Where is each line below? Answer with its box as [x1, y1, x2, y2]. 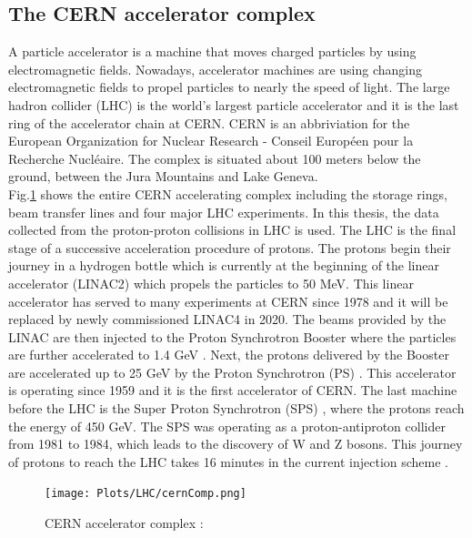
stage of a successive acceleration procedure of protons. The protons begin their [8, 238, 451, 257]
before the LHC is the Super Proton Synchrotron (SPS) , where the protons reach [8, 399, 465, 418]
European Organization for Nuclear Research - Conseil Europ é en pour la [8, 131, 414, 150]
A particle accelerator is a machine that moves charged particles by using [8, 42, 417, 61]
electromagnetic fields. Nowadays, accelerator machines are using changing [8, 59, 423, 78]
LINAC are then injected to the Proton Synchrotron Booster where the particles [8, 327, 457, 346]
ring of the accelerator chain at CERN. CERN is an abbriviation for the [8, 113, 410, 132]
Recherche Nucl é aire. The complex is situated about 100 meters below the [8, 148, 421, 167]
